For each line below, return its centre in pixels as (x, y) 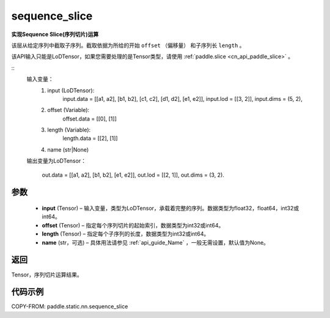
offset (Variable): (68, 110)
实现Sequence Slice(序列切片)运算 (55, 34)
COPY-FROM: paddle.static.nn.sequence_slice (70, 306)
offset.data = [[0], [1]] (90, 119)
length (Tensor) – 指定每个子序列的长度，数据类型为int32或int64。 (126, 234)
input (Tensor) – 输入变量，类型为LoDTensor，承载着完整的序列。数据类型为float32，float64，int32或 (170, 209)
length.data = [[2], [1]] (90, 138)
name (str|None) (68, 149)
